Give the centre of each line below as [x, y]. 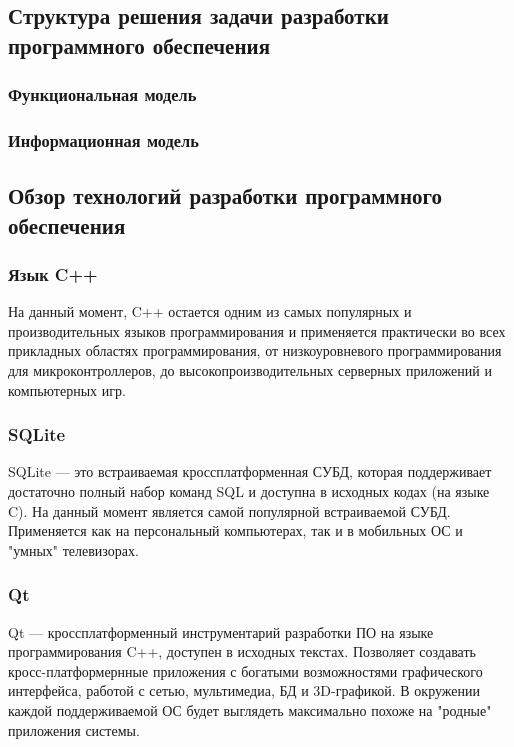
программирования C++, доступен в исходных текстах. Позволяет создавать [242, 651]
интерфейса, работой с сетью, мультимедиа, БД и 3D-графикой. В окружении [244, 690]
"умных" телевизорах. [73, 549]
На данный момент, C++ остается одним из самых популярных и [210, 311]
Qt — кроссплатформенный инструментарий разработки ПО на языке [221, 631]
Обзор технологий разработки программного [225, 195]
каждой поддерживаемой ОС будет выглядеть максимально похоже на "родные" [250, 710]
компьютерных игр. [67, 389]
